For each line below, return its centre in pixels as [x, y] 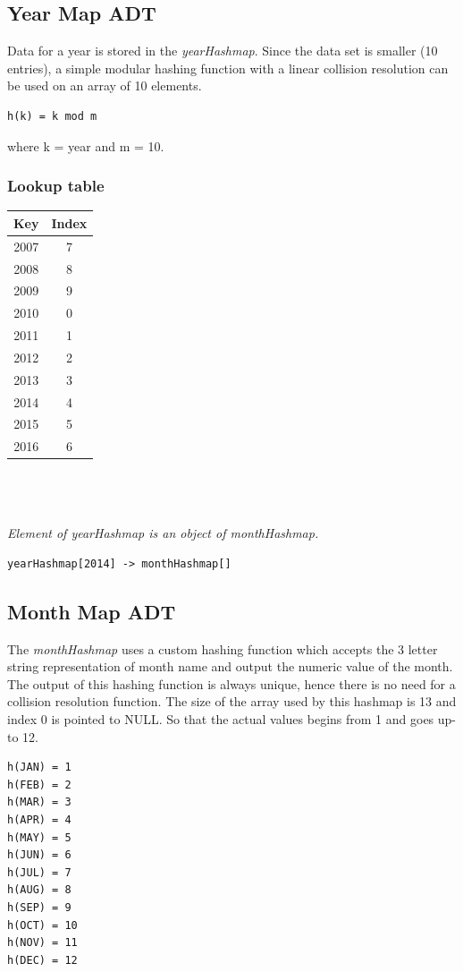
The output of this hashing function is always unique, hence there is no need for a [231, 683]
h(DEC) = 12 [42, 960]
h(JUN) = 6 [39, 855]
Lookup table [56, 186]
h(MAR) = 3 [39, 802]
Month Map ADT [92, 611]
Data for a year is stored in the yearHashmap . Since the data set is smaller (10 [223, 51]
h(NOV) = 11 [42, 943]
